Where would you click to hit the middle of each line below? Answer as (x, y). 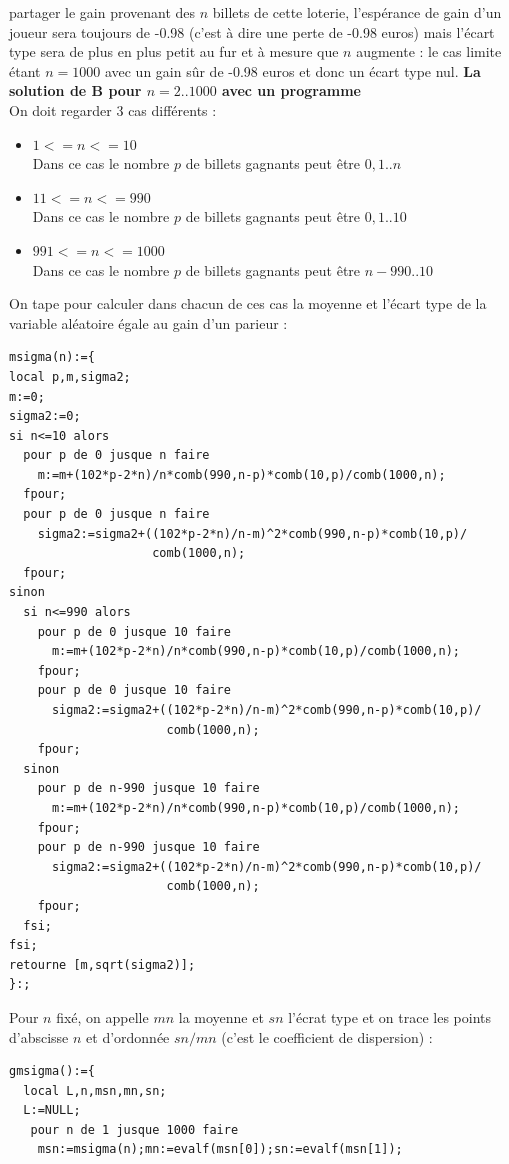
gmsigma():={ (52, 1071)
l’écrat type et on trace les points (390, 1016)
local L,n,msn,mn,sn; (95, 1090)
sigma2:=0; (45, 416)
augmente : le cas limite (429, 51)
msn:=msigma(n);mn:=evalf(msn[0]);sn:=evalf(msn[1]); (220, 1149)
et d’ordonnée (128, 1036)
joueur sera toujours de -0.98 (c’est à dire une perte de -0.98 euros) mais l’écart (252, 31)
